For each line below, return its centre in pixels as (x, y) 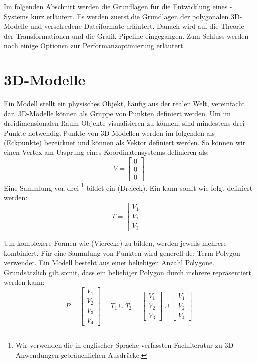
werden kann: (24, 282)
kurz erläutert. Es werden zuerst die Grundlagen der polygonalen (130, 16)
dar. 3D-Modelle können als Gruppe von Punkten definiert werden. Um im (117, 113)
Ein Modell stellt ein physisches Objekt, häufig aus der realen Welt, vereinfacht (124, 104)
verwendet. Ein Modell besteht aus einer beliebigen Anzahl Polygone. (109, 262)
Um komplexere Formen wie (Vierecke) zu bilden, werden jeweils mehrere (115, 243)
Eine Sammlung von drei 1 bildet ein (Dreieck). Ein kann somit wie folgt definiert (128, 187)
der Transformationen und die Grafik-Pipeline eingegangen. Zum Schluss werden (126, 36)
